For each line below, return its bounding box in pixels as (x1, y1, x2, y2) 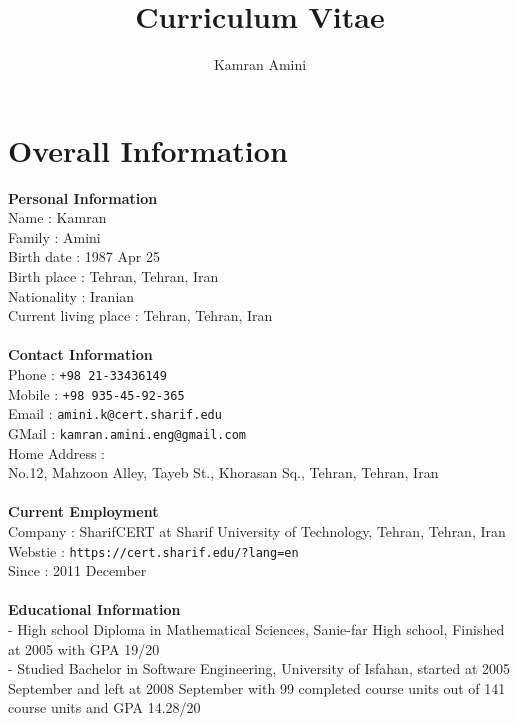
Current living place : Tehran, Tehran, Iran (8, 305, 273, 326)
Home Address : (8, 442, 106, 463)
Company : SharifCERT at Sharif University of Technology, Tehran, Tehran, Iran (8, 521, 506, 541)
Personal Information (8, 187, 158, 208)
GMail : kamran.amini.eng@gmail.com (8, 422, 246, 443)
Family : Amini (8, 226, 101, 247)
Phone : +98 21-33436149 (8, 364, 167, 384)
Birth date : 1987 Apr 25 (8, 246, 160, 267)
